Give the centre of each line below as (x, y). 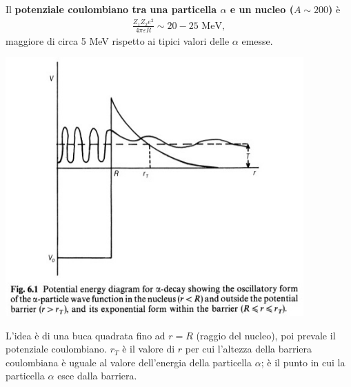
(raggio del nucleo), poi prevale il (266, 335)
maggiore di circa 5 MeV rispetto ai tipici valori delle (118, 40)
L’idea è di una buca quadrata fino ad (86, 335)
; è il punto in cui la (303, 362)
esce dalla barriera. (97, 376)
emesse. (257, 40)
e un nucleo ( (262, 9)
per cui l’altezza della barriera (249, 349)
